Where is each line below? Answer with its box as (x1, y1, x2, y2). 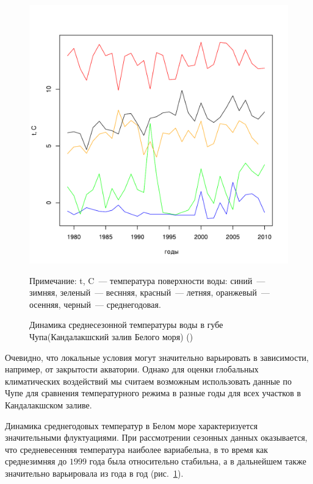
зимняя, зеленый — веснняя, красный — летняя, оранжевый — (29, 286, 270, 299)
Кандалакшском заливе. (5, 398, 92, 411)
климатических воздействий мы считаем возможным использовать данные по (5, 374, 292, 387)
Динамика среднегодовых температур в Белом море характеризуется (5, 419, 258, 432)
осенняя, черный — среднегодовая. (29, 297, 161, 310)
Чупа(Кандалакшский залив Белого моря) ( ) (29, 330, 193, 343)
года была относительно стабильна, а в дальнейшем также (89, 455, 306, 468)
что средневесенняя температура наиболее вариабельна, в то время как (5, 443, 268, 455)
